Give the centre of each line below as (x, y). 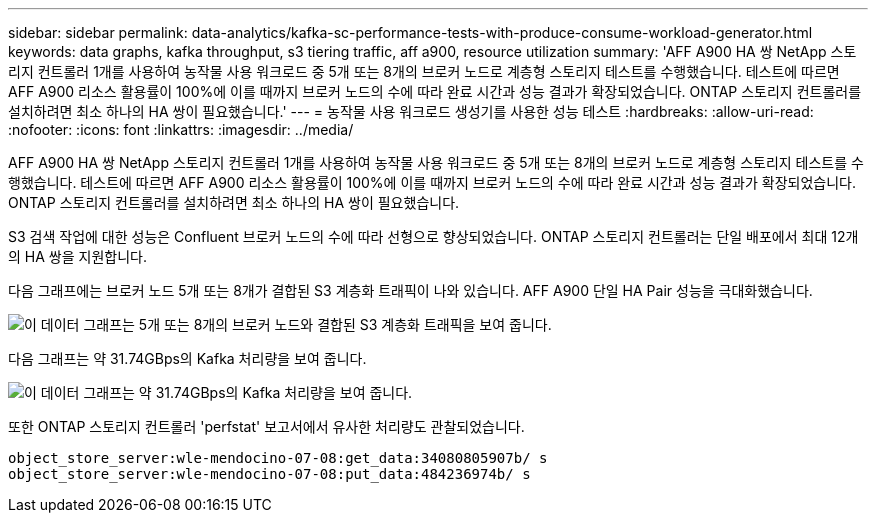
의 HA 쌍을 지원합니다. (77, 256)
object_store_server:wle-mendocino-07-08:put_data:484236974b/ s (269, 474)
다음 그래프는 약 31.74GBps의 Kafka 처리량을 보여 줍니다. (187, 358)
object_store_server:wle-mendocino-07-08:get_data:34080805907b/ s (278, 458)
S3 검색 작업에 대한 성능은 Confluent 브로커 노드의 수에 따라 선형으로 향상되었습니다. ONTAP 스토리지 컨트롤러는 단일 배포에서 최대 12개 (433, 236)
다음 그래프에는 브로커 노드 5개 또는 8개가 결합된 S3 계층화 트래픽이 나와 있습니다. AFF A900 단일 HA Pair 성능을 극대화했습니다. (410, 290)
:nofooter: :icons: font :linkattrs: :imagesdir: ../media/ (181, 129)
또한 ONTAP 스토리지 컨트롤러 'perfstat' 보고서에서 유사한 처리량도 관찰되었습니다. (266, 426)
